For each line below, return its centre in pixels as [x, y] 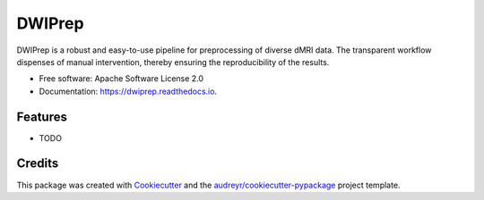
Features [42, 117]
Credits [38, 164]
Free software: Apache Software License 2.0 [121, 79]
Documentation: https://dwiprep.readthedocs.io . [128, 91]
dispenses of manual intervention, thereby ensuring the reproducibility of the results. [173, 62]
